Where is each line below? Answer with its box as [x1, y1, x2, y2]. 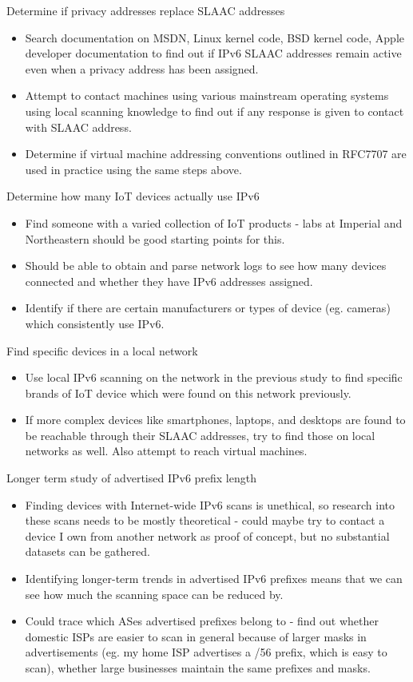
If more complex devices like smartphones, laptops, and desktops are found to [25, 411, 406, 428]
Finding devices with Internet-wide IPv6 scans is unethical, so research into [25, 496, 395, 513]
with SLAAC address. [25, 118, 132, 135]
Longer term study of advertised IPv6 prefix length [6, 470, 256, 486]
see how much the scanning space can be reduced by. [25, 585, 284, 602]
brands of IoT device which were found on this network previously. [25, 384, 351, 401]
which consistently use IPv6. [25, 315, 165, 331]
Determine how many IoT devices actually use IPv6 [6, 188, 260, 204]
